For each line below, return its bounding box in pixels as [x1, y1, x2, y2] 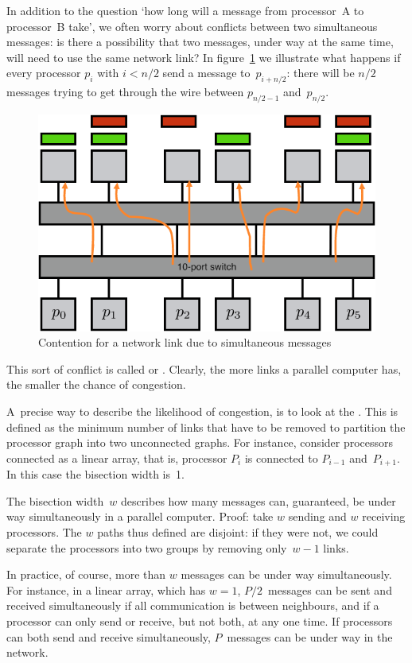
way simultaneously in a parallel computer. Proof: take [6, 508, 274, 525]
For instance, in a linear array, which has [6, 581, 206, 598]
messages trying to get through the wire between [6, 83, 244, 100]
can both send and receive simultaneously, [6, 628, 211, 645]
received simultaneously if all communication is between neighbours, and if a [6, 597, 379, 614]
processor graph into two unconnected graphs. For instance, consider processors [6, 434, 394, 451]
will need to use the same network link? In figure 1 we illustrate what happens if [6, 48, 401, 65]
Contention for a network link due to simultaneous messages [38, 334, 332, 351]
